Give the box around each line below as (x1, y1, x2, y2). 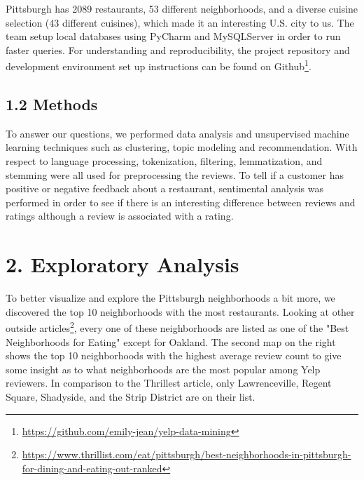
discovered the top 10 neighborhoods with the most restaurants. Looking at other (6, 304, 355, 319)
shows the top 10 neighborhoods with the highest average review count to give (6, 348, 342, 363)
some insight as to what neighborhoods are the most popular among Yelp (6, 361, 321, 376)
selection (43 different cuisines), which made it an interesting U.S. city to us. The (6, 15, 354, 29)
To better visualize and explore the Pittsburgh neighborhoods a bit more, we (6, 291, 335, 305)
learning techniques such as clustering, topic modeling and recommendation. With (6, 140, 358, 154)
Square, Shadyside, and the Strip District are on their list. (6, 389, 255, 404)
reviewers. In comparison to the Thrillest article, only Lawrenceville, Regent (6, 375, 332, 390)
